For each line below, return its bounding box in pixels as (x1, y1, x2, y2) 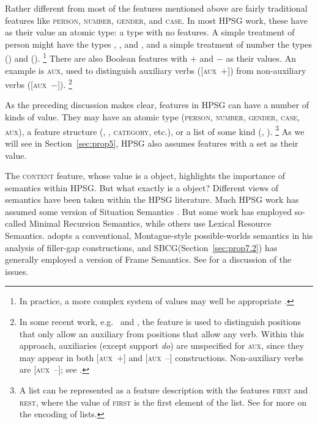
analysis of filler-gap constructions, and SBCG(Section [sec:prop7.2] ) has (5, 241, 278, 254)
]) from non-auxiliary (227, 64, 306, 76)
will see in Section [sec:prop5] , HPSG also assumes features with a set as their (5, 136, 298, 149)
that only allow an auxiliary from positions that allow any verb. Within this (19, 327, 305, 340)
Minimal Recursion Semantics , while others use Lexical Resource (29, 217, 272, 230)
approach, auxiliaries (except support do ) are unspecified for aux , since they (19, 339, 305, 352)
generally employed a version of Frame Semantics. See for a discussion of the (5, 253, 292, 266)
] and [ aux (123, 351, 161, 364)
